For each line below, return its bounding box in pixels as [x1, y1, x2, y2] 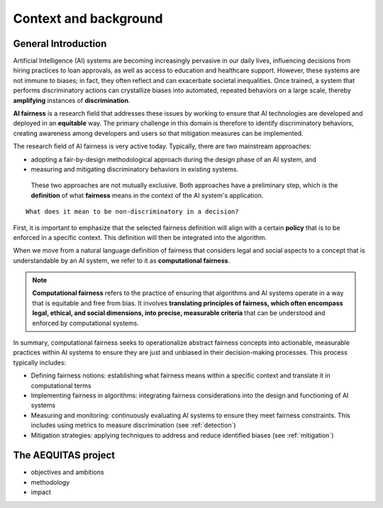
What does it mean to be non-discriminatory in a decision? [26, 208, 239, 216]
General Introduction [13, 38, 107, 50]
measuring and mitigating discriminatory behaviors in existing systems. [30, 165, 239, 173]
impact [30, 488, 51, 497]
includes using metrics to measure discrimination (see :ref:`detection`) [30, 421, 237, 429]
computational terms [30, 381, 91, 390]
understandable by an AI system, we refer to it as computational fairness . [13, 256, 231, 265]
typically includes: [13, 358, 67, 367]
